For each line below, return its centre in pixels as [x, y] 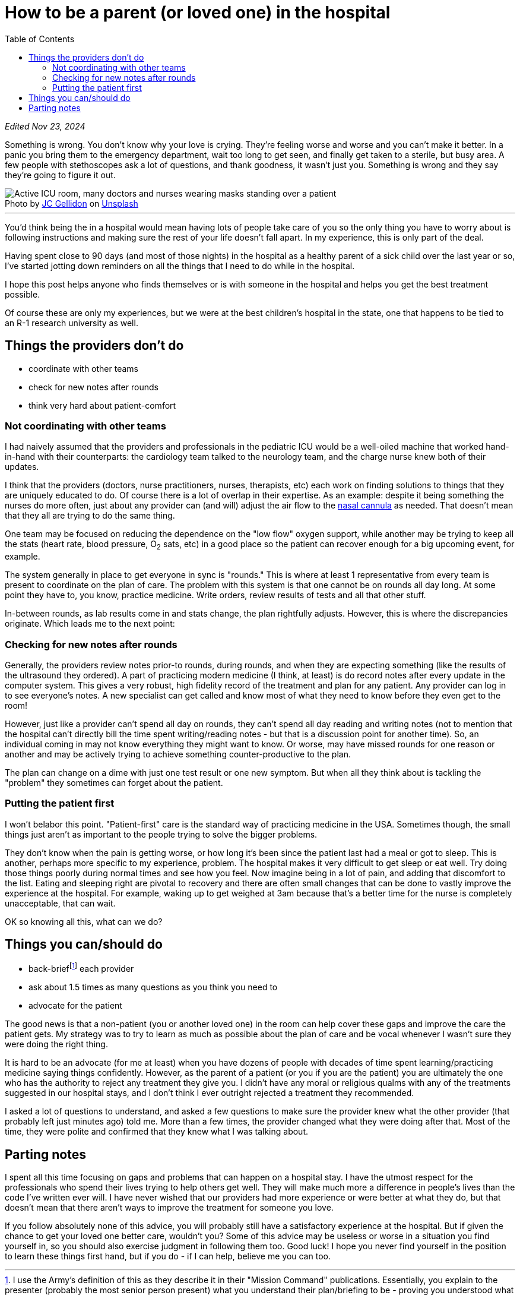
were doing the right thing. [56, 1044]
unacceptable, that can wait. [60, 903]
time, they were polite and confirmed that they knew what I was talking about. [157, 1132]
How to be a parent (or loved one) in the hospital [198, 12]
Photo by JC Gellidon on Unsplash [72, 203]
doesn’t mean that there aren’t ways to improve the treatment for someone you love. [169, 1207]
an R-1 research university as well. [72, 323]
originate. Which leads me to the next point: [90, 624]
